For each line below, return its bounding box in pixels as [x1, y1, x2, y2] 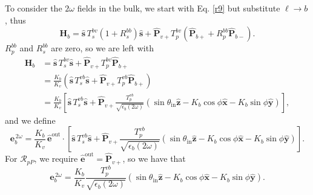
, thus [5, 13, 26, 26]
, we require [34, 152, 78, 165]
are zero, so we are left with [51, 42, 154, 54]
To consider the [5, 2, 62, 14]
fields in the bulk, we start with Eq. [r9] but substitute [77, 2, 280, 14]
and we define [5, 113, 56, 126]
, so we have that [122, 152, 186, 165]
